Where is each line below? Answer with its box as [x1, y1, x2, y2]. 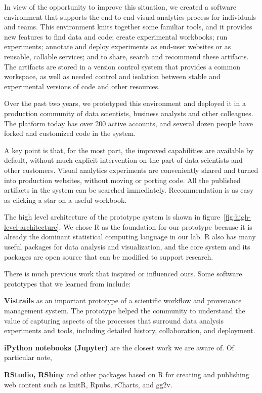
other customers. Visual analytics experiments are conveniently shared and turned [4, 164, 258, 175]
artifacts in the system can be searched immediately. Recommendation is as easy [4, 185, 254, 195]
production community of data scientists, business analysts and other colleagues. [4, 108, 253, 118]
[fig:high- [224, 211, 251, 222]
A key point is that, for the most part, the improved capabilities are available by [4, 145, 254, 155]
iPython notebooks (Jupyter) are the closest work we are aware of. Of [4, 342, 234, 352]
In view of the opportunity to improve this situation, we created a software [4, 2, 236, 12]
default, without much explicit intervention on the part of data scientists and [4, 155, 243, 165]
